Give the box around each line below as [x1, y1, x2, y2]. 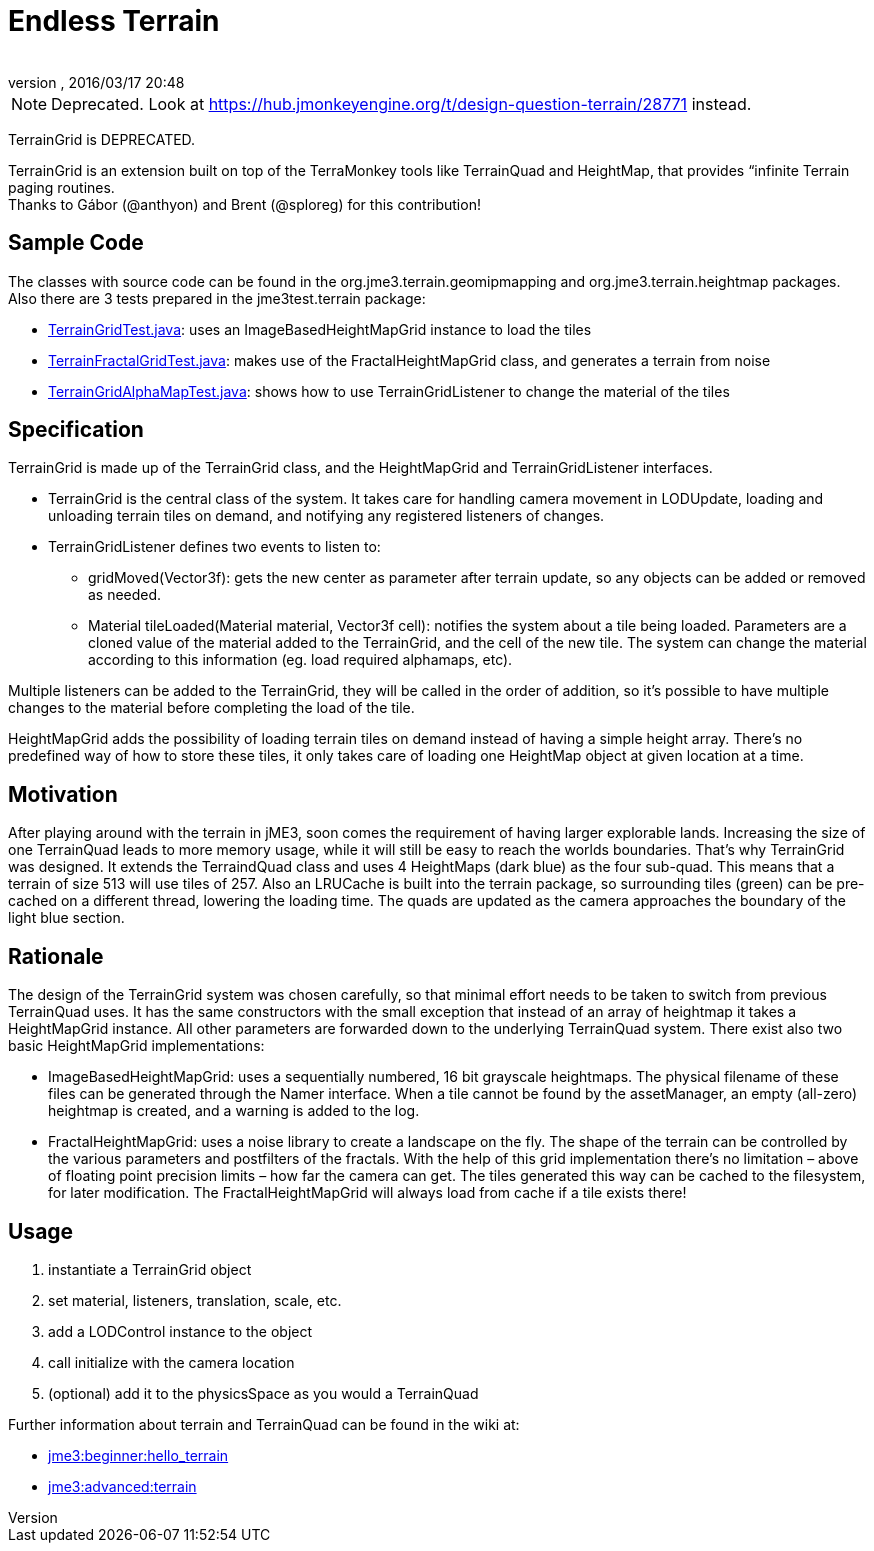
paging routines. [8, 178, 115, 196]
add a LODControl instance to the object [48, 1322, 313, 1340]
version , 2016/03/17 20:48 [8, 73, 185, 91]
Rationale [8, 943, 104, 969]
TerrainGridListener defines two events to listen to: [48, 538, 381, 556]
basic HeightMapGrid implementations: [8, 1037, 265, 1055]
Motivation [8, 781, 118, 807]
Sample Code [8, 230, 144, 256]
